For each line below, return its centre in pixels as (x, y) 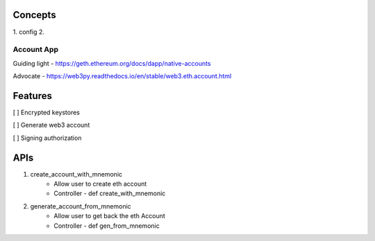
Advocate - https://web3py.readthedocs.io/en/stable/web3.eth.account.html (122, 76)
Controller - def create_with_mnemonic (110, 193)
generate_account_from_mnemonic (81, 206)
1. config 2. (28, 32)
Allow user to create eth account (100, 184)
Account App (36, 50)
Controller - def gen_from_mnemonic (107, 226)
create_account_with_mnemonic (76, 174)
